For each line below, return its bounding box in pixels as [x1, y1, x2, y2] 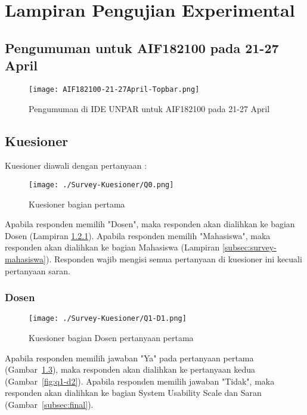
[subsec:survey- [222, 241, 277, 253]
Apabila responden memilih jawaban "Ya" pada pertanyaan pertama [5, 351, 254, 364]
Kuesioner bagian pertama [29, 197, 125, 210]
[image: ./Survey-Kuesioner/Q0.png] [29, 181, 174, 190]
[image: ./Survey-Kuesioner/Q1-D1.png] [29, 314, 187, 323]
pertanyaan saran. [5, 264, 70, 277]
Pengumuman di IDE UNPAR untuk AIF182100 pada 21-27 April [29, 102, 270, 114]
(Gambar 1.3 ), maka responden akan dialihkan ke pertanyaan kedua [5, 363, 255, 376]
